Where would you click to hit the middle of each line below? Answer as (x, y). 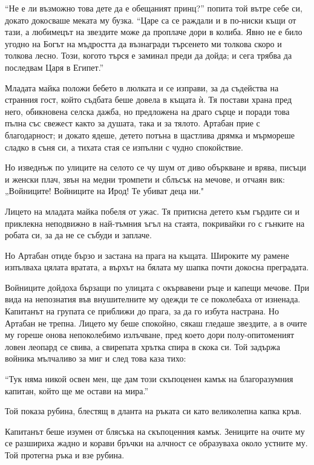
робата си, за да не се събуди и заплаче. (78, 235)
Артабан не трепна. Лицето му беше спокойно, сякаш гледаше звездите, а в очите (156, 323)
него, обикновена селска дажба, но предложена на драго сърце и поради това (147, 111)
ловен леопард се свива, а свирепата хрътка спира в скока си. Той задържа (142, 346)
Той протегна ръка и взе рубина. (65, 455)
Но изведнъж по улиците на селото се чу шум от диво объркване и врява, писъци (156, 167)
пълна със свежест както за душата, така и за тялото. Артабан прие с (132, 123)
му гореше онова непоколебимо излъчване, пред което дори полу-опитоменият (150, 335)
